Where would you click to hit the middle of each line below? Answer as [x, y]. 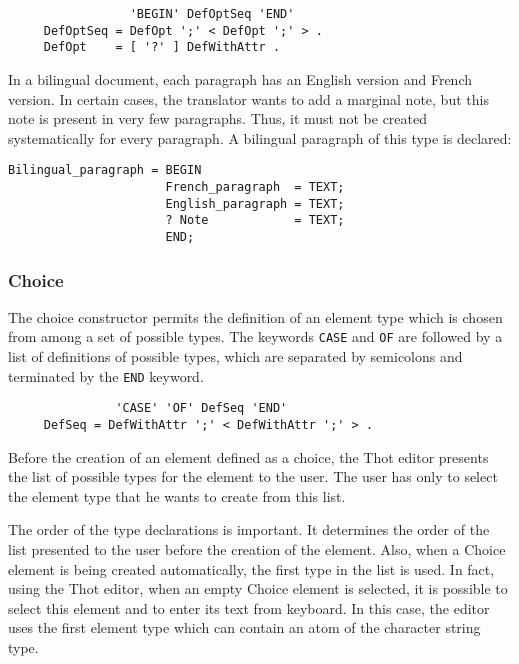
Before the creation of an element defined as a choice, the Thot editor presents [248, 456]
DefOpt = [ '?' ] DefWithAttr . [162, 47]
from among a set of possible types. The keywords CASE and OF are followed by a [255, 336]
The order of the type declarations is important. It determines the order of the [249, 529]
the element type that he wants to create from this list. [177, 495]
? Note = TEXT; [255, 220]
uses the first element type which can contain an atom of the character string [244, 627]
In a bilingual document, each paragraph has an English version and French [240, 78]
